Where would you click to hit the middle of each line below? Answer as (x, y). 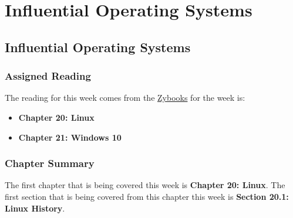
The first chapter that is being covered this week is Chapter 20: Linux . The (145, 185)
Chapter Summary (50, 163)
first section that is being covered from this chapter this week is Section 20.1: (147, 196)
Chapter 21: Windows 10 (70, 137)
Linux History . (35, 208)
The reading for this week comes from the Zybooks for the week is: (125, 98)
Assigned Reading (48, 76)
